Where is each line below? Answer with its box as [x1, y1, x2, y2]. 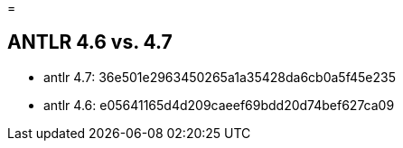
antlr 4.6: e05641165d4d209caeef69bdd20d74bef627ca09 [43, 97, 395, 113]
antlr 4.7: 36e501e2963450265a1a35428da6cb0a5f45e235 [43, 69, 396, 85]
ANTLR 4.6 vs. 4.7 [7, 31, 173, 54]
